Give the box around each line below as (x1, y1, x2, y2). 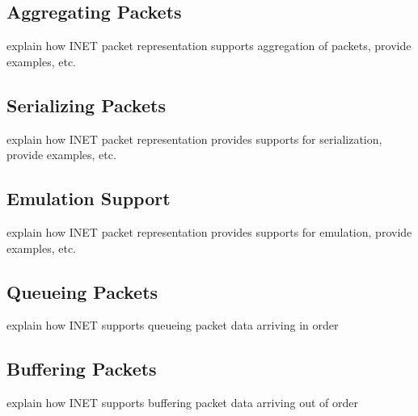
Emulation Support (6, 186, 171, 211)
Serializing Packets (6, 92, 166, 117)
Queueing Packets (6, 279, 158, 304)
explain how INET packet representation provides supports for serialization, (6, 130, 382, 147)
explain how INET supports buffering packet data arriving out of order (6, 394, 359, 411)
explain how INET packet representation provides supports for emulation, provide (6, 223, 412, 240)
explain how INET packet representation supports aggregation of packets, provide (6, 37, 412, 54)
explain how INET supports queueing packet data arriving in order (6, 317, 339, 334)
